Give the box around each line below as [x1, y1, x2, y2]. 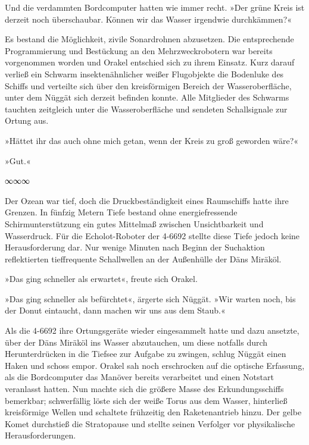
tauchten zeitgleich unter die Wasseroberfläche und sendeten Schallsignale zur [5, 102, 288, 115]
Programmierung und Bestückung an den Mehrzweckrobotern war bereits [5, 44, 273, 57]
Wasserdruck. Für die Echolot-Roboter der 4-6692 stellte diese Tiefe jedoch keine [5, 229, 300, 242]
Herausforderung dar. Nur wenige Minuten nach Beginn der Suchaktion [5, 241, 265, 253]
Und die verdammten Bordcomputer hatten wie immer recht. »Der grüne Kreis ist [5, 1, 305, 13]
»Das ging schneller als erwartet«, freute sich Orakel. [5, 272, 198, 285]
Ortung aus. [5, 114, 49, 127]
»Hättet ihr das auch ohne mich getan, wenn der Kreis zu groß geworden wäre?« [5, 134, 299, 146]
